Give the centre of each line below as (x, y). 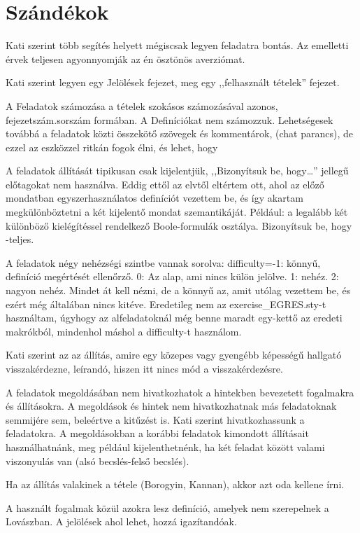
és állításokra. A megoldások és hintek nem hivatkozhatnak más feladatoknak (171, 406)
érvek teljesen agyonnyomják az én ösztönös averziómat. (125, 58)
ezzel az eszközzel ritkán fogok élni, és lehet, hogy (112, 147)
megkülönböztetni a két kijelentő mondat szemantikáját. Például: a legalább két (177, 212)
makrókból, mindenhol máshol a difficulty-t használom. (124, 331)
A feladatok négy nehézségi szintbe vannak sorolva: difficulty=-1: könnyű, (163, 262)
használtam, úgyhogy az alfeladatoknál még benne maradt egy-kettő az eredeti (174, 318)
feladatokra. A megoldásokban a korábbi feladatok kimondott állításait (157, 433)
